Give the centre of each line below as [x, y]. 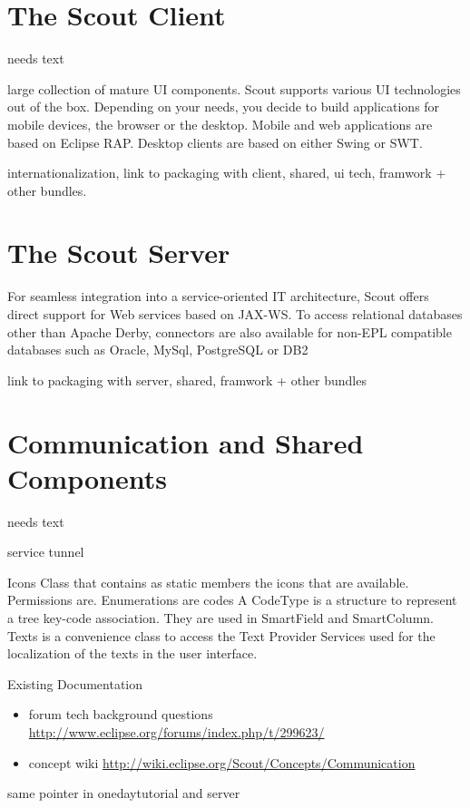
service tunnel [46, 552]
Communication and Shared [186, 442]
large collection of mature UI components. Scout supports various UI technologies [234, 88]
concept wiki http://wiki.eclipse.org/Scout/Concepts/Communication [222, 762]
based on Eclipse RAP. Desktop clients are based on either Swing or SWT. [215, 142]
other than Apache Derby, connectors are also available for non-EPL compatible [230, 331]
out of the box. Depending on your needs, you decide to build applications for [224, 107]
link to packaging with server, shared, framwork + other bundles [187, 380]
